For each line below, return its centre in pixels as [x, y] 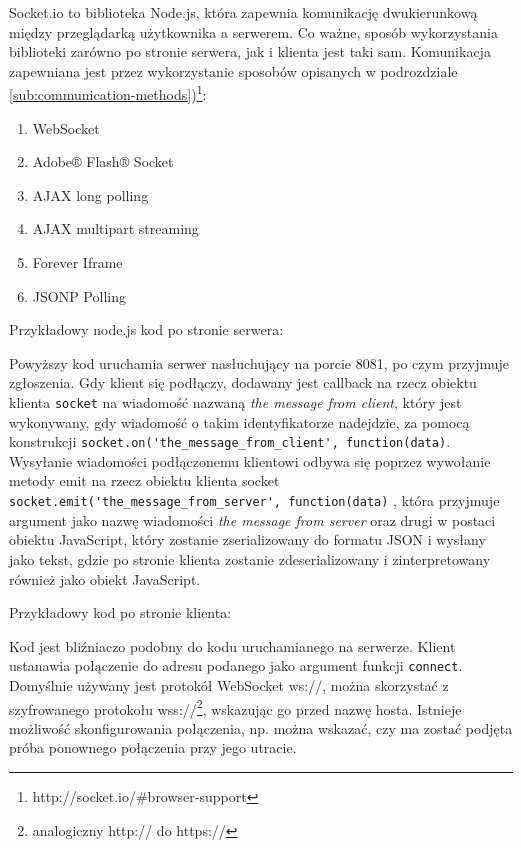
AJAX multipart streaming [115, 228]
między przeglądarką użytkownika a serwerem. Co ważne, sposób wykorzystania [253, 31]
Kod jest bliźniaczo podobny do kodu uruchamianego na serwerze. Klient [232, 645]
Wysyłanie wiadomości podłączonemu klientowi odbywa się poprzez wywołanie [250, 460]
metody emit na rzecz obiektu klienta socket [144, 480]
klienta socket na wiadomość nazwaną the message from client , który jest [235, 401]
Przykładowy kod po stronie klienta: [120, 612]
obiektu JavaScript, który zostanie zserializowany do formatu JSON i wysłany [247, 539]
